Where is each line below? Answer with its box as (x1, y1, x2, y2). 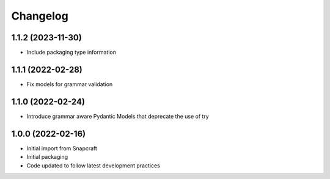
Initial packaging (26, 153, 68, 161)
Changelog (11, 9, 68, 23)
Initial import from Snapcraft (26, 144, 98, 152)
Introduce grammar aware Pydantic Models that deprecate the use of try (26, 112, 209, 120)
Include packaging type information (26, 49, 116, 56)
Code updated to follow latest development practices (26, 162, 160, 169)
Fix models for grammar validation (26, 80, 113, 88)
